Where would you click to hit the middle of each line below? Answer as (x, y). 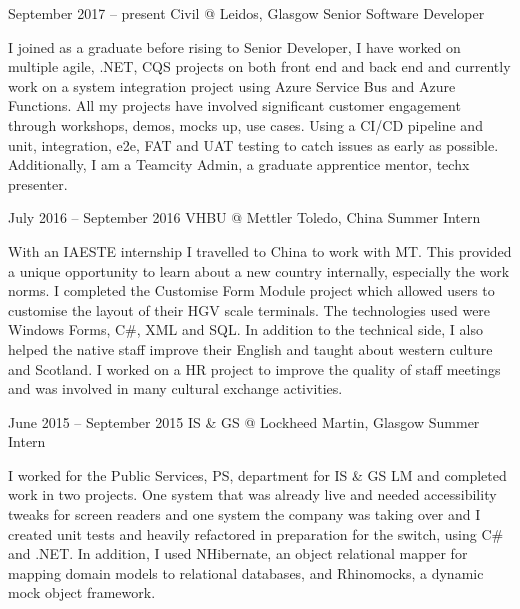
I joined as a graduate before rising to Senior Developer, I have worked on (234, 46)
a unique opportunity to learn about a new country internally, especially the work (259, 270)
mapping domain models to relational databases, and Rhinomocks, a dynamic (246, 572)
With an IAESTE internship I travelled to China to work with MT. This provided (260, 250)
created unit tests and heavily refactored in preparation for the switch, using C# (256, 533)
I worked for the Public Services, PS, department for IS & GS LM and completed (257, 474)
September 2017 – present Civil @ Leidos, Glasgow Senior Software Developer (246, 13)
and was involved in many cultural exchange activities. (175, 388)
